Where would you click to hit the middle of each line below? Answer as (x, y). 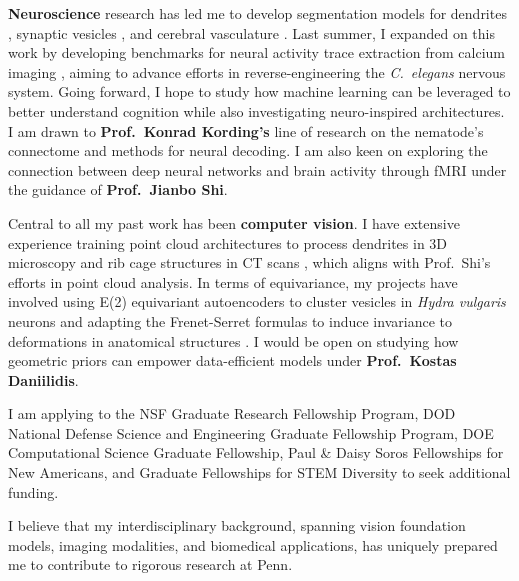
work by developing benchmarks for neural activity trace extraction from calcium (256, 52)
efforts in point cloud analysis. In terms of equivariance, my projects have (233, 281)
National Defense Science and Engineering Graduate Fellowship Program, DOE (251, 432)
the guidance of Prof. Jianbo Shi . (118, 189)
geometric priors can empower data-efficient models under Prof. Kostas (232, 360)
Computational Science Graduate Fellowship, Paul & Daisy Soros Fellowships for (256, 452)
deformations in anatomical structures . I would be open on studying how (233, 340)
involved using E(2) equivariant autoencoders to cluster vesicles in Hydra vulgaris (257, 301)
